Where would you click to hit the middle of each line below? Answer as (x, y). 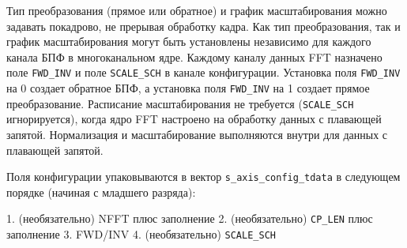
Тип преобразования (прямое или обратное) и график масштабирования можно (197, 10)
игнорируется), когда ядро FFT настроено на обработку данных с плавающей (194, 119)
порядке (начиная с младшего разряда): (101, 192)
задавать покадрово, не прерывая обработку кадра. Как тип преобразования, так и (203, 26)
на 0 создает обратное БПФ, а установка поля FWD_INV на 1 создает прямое (188, 88)
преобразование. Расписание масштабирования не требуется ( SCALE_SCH (180, 103)
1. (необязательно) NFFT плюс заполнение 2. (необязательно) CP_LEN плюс (190, 218)
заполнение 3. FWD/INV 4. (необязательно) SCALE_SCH (141, 234)
